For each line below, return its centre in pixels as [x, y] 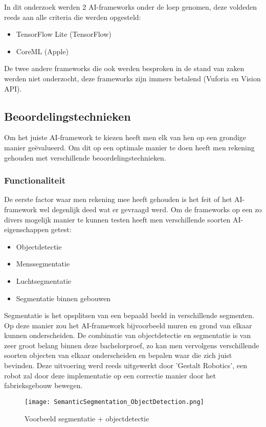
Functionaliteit [35, 180]
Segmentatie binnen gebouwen [63, 298]
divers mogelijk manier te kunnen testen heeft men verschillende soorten [117, 219]
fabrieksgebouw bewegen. [43, 385]
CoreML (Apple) [42, 51]
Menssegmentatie [43, 264]
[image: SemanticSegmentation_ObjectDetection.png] [114, 402]
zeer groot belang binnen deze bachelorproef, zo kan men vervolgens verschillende [132, 345]
